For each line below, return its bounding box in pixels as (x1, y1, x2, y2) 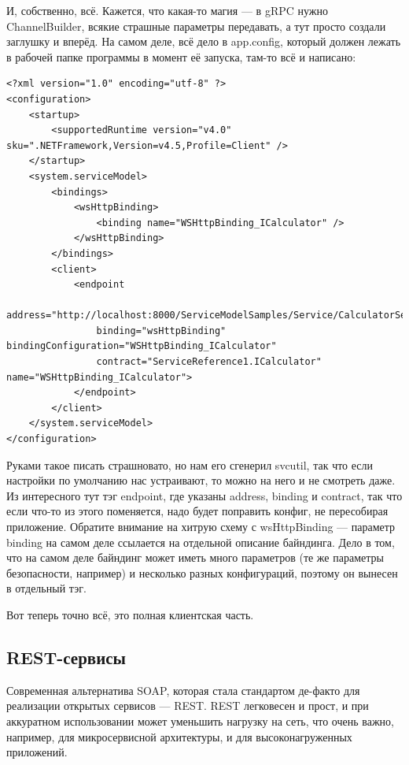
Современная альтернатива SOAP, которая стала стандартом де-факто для (6, 681, 360, 698)
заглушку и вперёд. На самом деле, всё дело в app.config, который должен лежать (6, 33, 401, 50)
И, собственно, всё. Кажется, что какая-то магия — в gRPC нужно (6, 2, 328, 18)
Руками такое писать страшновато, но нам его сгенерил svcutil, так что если (6, 456, 374, 473)
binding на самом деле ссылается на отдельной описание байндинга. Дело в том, (6, 533, 395, 550)
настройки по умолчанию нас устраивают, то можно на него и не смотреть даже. (6, 472, 396, 488)
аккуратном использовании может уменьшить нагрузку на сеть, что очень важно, (6, 712, 394, 729)
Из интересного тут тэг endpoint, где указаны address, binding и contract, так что (6, 487, 403, 503)
